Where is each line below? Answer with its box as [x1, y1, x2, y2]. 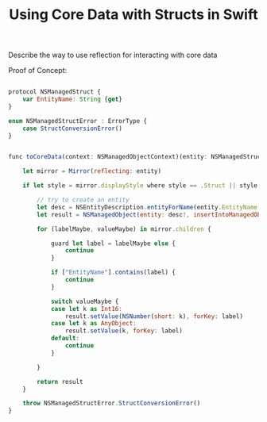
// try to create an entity [37, 196, 130, 204]
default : [50, 335, 80, 343]
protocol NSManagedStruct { [8, 88, 102, 96]
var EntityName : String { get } [22, 95, 123, 104]
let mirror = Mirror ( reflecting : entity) [22, 167, 161, 175]
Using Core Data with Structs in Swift [9, 6, 258, 24]
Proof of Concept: [8, 66, 68, 75]
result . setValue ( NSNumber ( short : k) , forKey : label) [64, 312, 244, 320]
